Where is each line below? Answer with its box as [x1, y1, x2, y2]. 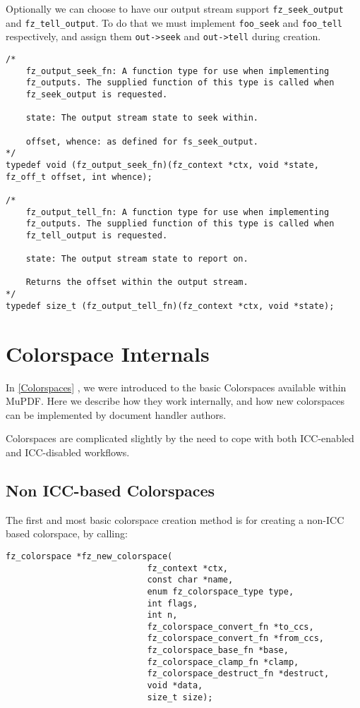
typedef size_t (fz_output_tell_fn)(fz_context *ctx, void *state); [6, 300, 335, 311]
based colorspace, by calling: [6, 526, 128, 541]
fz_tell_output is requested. [25, 230, 168, 240]
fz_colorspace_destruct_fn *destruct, [147, 669, 330, 679]
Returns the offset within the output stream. [25, 277, 248, 288]
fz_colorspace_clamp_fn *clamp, [147, 657, 299, 667]
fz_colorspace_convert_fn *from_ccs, [147, 633, 325, 644]
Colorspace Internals [6, 338, 210, 367]
